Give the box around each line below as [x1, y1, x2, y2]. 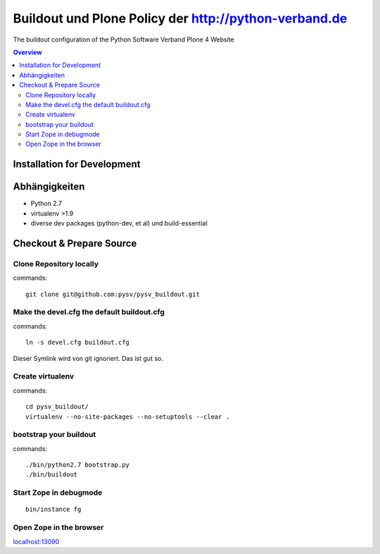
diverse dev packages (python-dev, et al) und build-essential [30, 219, 208, 228]
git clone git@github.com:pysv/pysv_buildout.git [25, 290, 201, 298]
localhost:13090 [13, 537, 60, 546]
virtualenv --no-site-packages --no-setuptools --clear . [25, 412, 230, 421]
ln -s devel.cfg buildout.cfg [25, 338, 130, 347]
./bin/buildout [25, 471, 78, 479]
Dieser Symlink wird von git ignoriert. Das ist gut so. [13, 354, 163, 362]
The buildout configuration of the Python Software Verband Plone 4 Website [13, 35, 235, 44]
